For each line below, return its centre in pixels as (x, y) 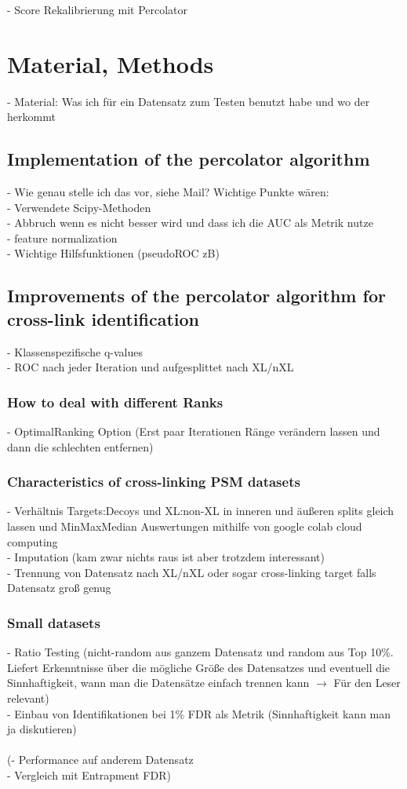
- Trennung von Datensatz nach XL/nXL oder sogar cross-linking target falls (192, 572)
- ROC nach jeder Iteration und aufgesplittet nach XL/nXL (151, 367)
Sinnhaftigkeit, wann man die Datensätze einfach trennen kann (158, 683)
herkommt (31, 117)
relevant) (28, 698)
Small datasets (54, 622)
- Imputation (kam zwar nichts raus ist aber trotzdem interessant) (166, 557)
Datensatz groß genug (59, 588)
